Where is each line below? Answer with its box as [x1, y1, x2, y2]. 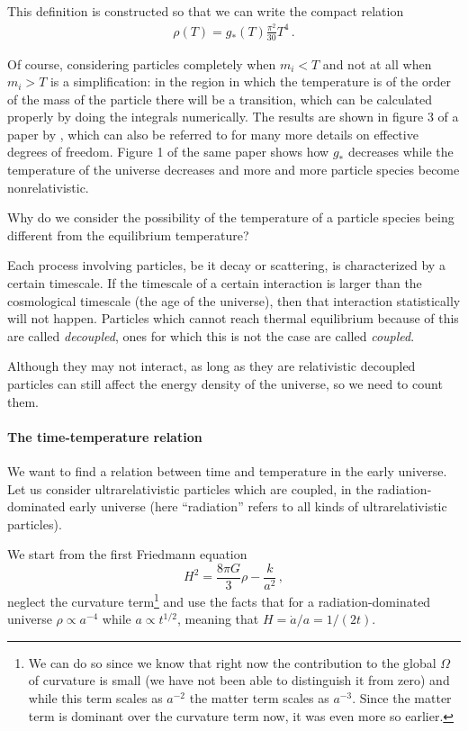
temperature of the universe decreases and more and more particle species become [7, 160, 460, 179]
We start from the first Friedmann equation [7, 545, 247, 564]
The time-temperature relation [7, 427, 202, 446]
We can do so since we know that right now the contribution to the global [28, 653, 436, 672]
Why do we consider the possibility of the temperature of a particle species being [7, 208, 454, 227]
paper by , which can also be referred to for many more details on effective [7, 124, 418, 143]
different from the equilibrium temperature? [7, 225, 249, 244]
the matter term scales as [189, 689, 329, 708]
